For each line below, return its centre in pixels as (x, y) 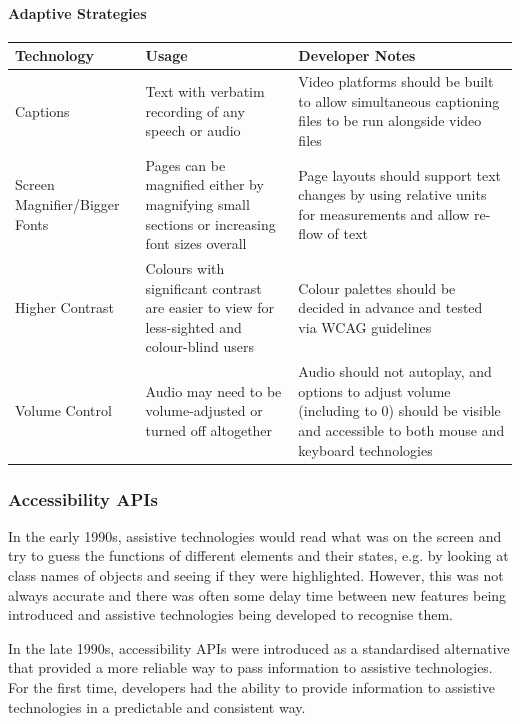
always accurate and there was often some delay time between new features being (257, 594)
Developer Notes (357, 55)
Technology (54, 55)
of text (347, 233)
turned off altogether (209, 429)
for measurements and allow (384, 213)
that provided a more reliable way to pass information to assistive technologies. (250, 667)
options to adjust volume (374, 390)
